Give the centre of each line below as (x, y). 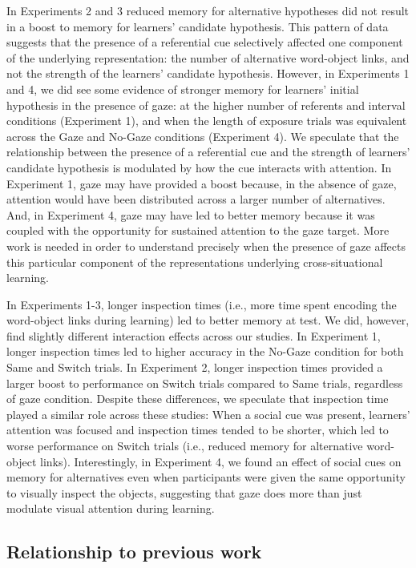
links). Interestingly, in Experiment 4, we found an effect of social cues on (220, 461)
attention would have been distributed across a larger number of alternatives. (196, 199)
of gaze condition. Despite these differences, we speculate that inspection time (198, 399)
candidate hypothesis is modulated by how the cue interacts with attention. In (199, 167)
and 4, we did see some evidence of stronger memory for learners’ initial (183, 89)
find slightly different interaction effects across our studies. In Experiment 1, (194, 335)
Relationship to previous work (134, 552)
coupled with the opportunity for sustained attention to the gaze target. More (198, 230)
